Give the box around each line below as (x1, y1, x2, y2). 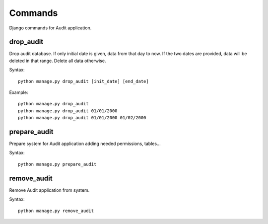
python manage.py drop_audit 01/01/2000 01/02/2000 (18, 115, 146, 121)
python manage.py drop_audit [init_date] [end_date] (18, 78, 149, 84)
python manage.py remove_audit (18, 208, 94, 214)
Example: (9, 89, 28, 95)
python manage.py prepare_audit (18, 161, 97, 167)
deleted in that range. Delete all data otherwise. (9, 58, 106, 64)
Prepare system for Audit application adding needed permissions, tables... (9, 141, 161, 147)
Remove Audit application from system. (9, 187, 90, 193)
